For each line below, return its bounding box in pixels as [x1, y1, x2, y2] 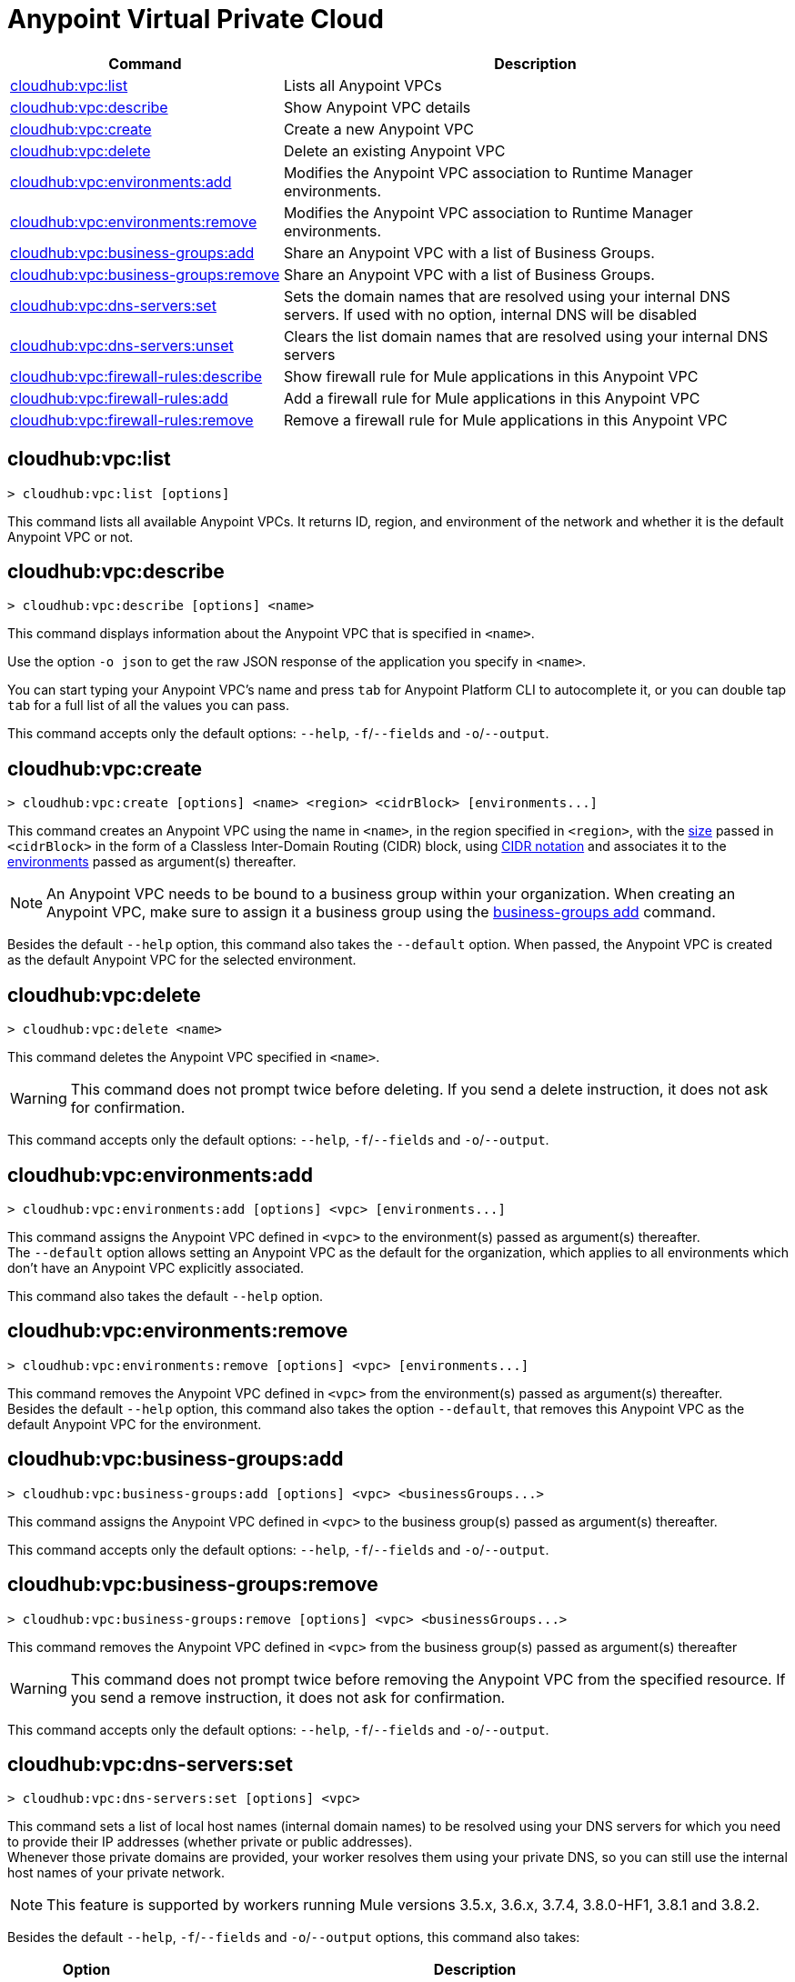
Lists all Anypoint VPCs [283, 75, 442, 95]
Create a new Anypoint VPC [283, 119, 474, 138]
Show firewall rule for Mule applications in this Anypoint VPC [283, 366, 699, 385]
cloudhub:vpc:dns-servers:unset [10, 335, 234, 355]
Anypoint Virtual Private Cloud [7, 4, 384, 35]
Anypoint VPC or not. [7, 528, 134, 545]
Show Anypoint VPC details [283, 97, 471, 116]
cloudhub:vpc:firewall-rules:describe [10, 366, 263, 385]
